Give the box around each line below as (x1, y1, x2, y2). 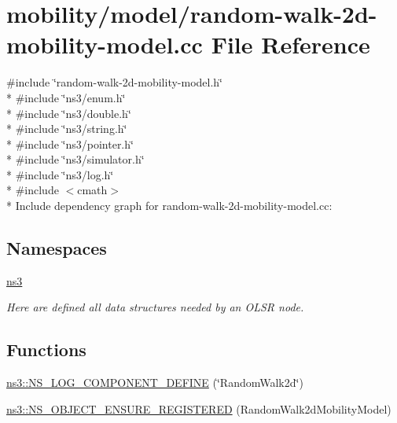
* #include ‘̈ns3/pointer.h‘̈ (6, 135, 134, 152)
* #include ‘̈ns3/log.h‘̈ (6, 166, 114, 182)
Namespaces (6, 236, 107, 260)
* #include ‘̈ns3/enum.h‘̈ (6, 89, 126, 105)
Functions (6, 337, 86, 362)
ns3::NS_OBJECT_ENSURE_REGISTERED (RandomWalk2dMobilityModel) (6, 400, 391, 417)
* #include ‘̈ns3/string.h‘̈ (6, 120, 127, 137)
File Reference (211, 28, 370, 61)
